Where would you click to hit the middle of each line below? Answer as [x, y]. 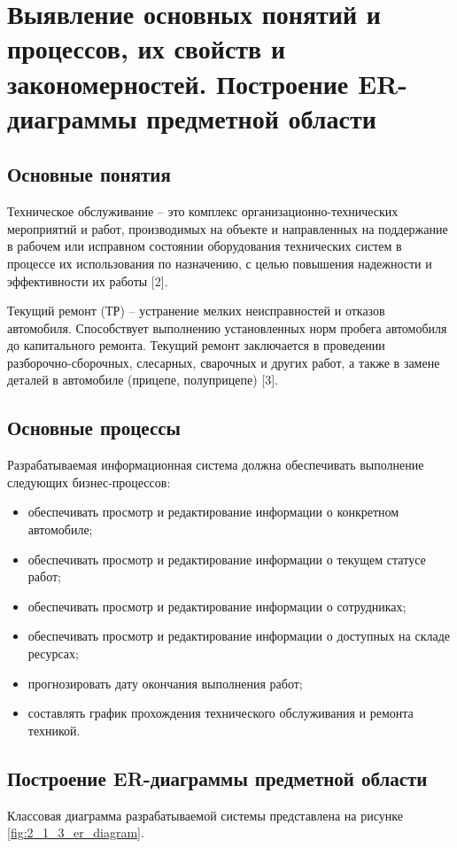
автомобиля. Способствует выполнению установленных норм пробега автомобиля [227, 327]
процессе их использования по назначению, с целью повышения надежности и [220, 263]
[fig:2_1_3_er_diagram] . [76, 832]
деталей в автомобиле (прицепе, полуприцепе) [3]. [143, 380]
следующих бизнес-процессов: [89, 482]
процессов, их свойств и [147, 48]
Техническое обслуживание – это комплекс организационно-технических [203, 211]
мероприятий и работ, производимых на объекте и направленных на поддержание [228, 228]
